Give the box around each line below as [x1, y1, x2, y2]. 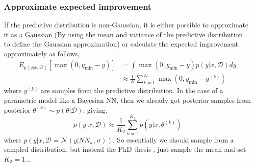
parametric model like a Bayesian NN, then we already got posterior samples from [4, 95, 251, 105]
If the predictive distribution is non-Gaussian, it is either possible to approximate [4, 20, 249, 30]
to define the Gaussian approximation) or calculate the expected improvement [4, 39, 238, 49]
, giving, [83, 104, 107, 115]
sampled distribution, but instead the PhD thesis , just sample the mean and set [4, 144, 246, 154]
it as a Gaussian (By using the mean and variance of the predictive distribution [4, 29, 243, 39]
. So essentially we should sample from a [112, 134, 234, 144]
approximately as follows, [4, 48, 80, 58]
